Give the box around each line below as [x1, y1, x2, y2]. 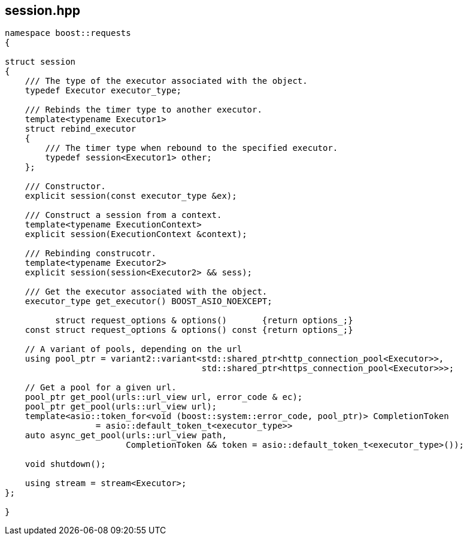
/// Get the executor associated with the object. [25, 287, 268, 297]
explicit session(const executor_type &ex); [25, 191, 237, 201]
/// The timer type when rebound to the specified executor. [45, 143, 338, 153]
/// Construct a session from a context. [25, 210, 222, 220]
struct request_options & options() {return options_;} [55, 315, 353, 326]
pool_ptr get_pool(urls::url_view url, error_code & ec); [25, 392, 303, 402]
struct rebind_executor [25, 124, 137, 134]
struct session [5, 57, 76, 67]
